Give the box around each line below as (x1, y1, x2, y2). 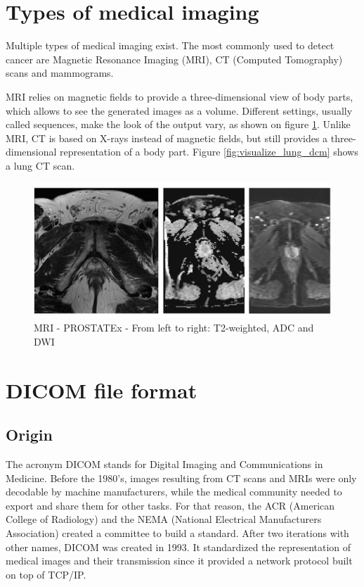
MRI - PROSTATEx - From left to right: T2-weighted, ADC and (34, 320, 314, 335)
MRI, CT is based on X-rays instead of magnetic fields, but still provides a (6, 130, 328, 145)
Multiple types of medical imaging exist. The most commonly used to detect (6, 38, 334, 53)
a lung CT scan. (6, 158, 75, 172)
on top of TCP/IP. (6, 567, 86, 581)
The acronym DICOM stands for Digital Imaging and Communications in (6, 456, 323, 471)
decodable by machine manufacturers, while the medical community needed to (6, 484, 342, 499)
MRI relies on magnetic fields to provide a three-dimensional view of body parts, (6, 89, 353, 103)
